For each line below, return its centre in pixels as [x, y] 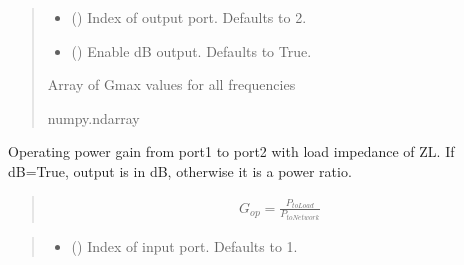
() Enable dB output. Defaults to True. [191, 50]
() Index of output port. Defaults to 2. [189, 17]
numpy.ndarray [93, 117]
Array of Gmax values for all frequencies [171, 84]
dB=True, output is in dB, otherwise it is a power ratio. [180, 170]
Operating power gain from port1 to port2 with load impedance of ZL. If [231, 151]
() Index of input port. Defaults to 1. [184, 246]
